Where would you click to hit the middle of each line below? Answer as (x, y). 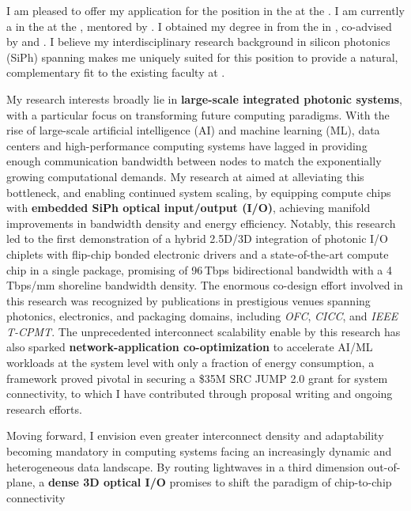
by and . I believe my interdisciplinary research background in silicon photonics (198, 42)
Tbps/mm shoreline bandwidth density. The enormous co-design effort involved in (205, 285)
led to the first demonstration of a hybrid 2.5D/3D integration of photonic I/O (197, 238)
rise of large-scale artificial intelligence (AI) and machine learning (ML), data (193, 130)
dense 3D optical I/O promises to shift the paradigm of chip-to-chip (220, 482)
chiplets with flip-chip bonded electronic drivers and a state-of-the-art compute (198, 254)
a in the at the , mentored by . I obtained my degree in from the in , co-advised (199, 26)
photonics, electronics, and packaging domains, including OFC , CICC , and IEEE (202, 316)
